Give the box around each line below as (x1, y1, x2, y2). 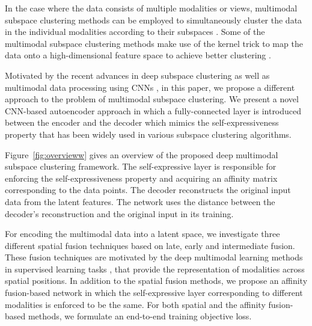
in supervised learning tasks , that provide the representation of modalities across (5, 262, 305, 275)
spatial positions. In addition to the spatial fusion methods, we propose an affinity (5, 274, 308, 287)
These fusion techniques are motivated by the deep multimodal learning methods (5, 251, 303, 263)
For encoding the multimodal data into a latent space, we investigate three (5, 227, 280, 240)
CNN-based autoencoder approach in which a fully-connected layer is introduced (5, 104, 302, 117)
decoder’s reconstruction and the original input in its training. (5, 207, 234, 220)
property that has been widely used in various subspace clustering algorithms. (5, 128, 292, 140)
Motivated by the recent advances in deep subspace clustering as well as (5, 69, 270, 81)
